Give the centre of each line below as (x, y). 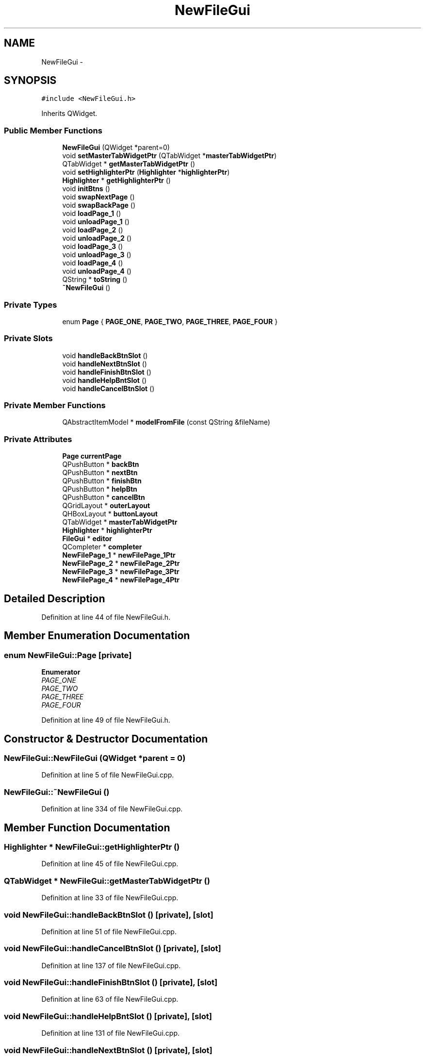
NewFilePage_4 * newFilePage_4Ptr (121, 580)
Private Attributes (38, 439)
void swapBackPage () (99, 205)
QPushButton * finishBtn (102, 481)
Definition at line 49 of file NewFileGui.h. (106, 720)
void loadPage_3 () (93, 247)
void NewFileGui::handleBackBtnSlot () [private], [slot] (109, 915)
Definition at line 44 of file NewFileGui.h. (106, 617)
